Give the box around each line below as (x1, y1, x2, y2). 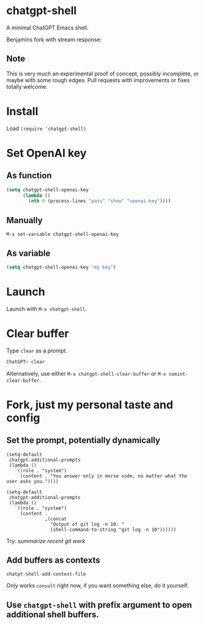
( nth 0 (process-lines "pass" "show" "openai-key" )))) (28, 198, 171, 204)
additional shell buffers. (6, 609, 99, 620)
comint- (168, 371, 188, 377)
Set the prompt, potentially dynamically (6, 435, 160, 446)
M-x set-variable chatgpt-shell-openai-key (6, 231, 119, 238)
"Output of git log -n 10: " (50, 521, 124, 527)
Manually (6, 215, 43, 226)
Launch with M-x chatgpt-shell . (6, 305, 87, 313)
